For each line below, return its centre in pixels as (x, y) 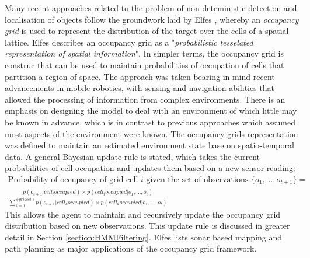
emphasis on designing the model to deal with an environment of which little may (151, 111)
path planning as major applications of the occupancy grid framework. (131, 248)
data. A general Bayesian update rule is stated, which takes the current (132, 156)
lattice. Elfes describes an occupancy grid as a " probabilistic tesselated (129, 42)
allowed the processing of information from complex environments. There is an (145, 99)
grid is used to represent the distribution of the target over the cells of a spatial (147, 31)
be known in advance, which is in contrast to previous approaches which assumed (150, 122)
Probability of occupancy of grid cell (73, 179)
